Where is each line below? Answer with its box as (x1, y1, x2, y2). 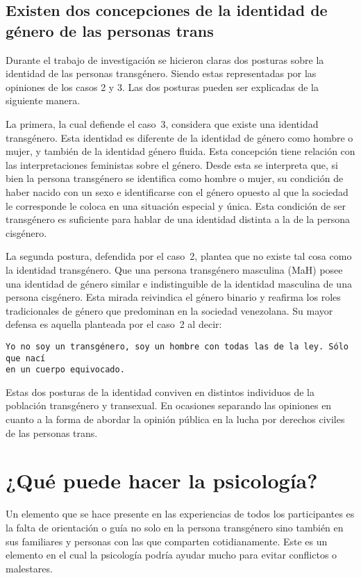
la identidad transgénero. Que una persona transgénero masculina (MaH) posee (6, 262, 343, 276)
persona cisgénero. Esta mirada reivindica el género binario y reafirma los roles (6, 290, 341, 304)
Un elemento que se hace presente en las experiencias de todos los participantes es (6, 506, 355, 521)
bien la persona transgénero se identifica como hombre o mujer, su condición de (6, 171, 344, 185)
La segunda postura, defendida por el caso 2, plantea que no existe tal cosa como (6, 249, 352, 263)
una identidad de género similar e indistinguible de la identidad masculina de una (6, 276, 352, 290)
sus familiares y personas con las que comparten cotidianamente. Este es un (6, 534, 328, 548)
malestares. (6, 561, 53, 575)
